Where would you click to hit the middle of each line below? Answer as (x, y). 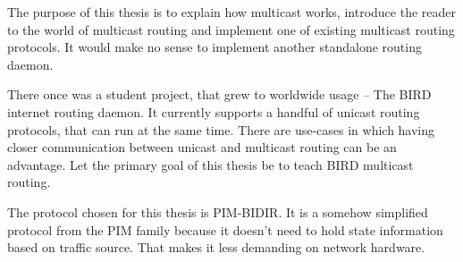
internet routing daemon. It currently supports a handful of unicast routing (214, 111)
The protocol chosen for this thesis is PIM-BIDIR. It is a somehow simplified (218, 211)
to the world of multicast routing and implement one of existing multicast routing (231, 29)
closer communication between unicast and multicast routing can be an (202, 147)
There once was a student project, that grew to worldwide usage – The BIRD (219, 94)
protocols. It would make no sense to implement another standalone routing (215, 47)
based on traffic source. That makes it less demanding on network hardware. (216, 247)
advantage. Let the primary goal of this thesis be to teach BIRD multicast (210, 164)
